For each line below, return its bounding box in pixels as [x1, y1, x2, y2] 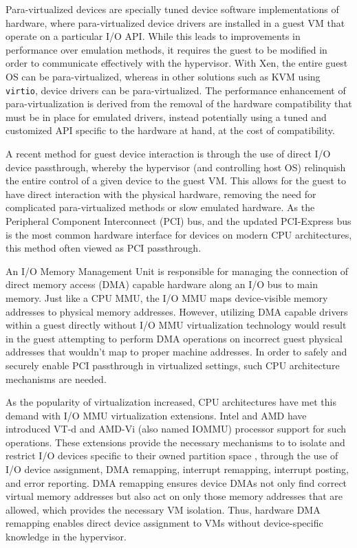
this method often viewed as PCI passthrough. [6, 241, 202, 255]
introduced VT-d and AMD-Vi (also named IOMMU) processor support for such [6, 421, 347, 436]
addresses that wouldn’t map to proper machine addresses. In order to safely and [6, 344, 347, 359]
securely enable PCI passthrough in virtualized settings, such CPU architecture [6, 358, 340, 372]
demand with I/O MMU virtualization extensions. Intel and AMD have [6, 408, 307, 422]
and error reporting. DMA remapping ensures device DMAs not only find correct [6, 475, 347, 490]
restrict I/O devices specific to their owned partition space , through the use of [6, 448, 338, 463]
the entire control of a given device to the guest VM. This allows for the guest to [6, 173, 347, 188]
